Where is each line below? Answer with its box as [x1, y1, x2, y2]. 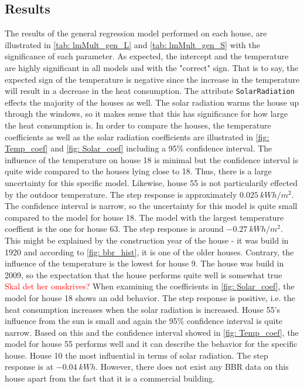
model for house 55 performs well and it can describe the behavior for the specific [5, 338, 298, 350]
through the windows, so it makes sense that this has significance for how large [5, 107, 288, 120]
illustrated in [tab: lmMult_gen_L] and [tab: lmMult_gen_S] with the [5, 38, 260, 50]
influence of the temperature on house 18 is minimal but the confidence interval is [5, 153, 299, 166]
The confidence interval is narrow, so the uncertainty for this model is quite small [5, 200, 298, 212]
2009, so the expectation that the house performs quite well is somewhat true [5, 268, 282, 281]
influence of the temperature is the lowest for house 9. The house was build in [5, 257, 284, 269]
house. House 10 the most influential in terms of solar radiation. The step [5, 349, 268, 361]
